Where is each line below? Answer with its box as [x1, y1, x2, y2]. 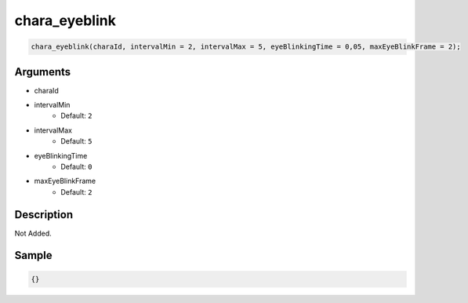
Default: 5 [60, 137, 93, 146]
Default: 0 [60, 162, 93, 171]
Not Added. [14, 228, 53, 238]
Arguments [14, 65, 71, 78]
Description [14, 208, 74, 221]
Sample [14, 249, 53, 262]
